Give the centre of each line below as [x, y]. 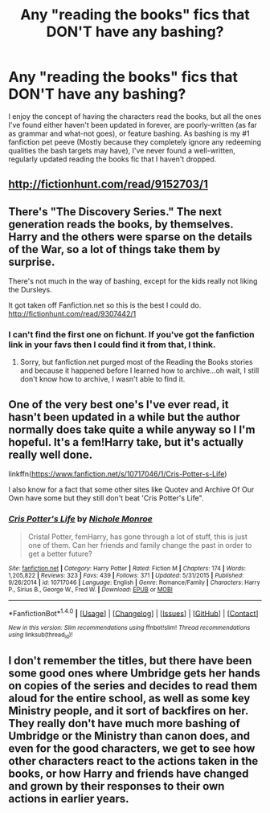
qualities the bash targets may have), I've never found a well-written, [122, 150]
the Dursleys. [30, 290]
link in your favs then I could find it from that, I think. [112, 345]
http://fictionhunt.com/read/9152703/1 [108, 184]
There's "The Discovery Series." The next [115, 212]
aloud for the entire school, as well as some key [129, 698]
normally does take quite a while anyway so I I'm [132, 429]
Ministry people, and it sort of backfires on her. [129, 711]
